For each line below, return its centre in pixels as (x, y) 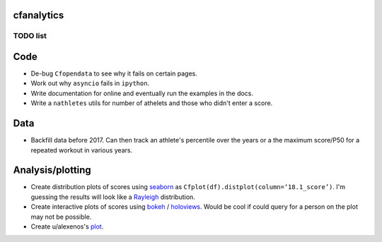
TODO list (30, 36)
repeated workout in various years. (82, 150)
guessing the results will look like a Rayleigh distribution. (113, 197)
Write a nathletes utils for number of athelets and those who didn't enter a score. (152, 103)
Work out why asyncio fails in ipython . (90, 83)
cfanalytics (39, 15)
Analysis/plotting (52, 170)
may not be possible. (61, 217)
